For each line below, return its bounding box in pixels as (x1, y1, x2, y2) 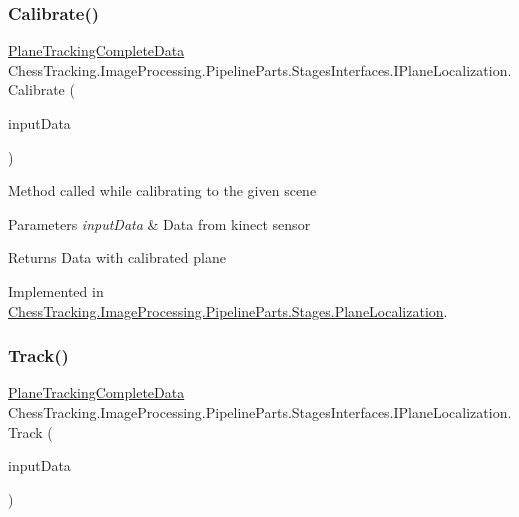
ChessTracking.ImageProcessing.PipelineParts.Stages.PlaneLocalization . (8, 300, 448, 321)
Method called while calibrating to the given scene (8, 180, 317, 201)
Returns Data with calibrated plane (8, 247, 226, 268)
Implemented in (8, 280, 104, 301)
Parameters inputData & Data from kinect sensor (8, 213, 311, 234)
